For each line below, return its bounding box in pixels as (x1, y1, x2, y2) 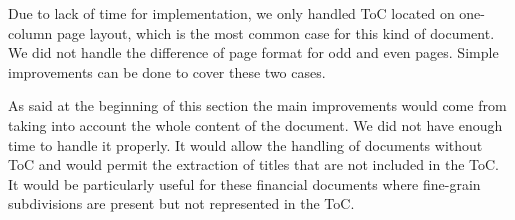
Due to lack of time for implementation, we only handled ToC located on (8, 3, 455, 23)
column (8, 22, 53, 43)
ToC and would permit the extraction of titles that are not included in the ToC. (8, 154, 499, 175)
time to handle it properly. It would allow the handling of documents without (8, 134, 483, 155)
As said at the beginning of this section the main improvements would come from (8, 95, 507, 116)
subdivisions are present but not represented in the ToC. (8, 193, 355, 214)
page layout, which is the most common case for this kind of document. (56, 22, 495, 43)
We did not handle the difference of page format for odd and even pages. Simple (8, 42, 499, 63)
